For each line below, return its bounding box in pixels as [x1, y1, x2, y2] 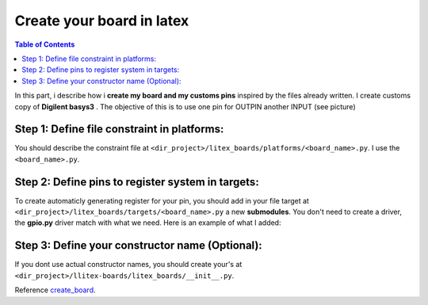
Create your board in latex [14, 12, 189, 29]
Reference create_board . [14, 285, 96, 295]
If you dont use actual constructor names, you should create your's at [14, 260, 243, 269]
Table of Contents [14, 40, 75, 49]
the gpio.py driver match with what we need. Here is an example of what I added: [14, 218, 281, 227]
